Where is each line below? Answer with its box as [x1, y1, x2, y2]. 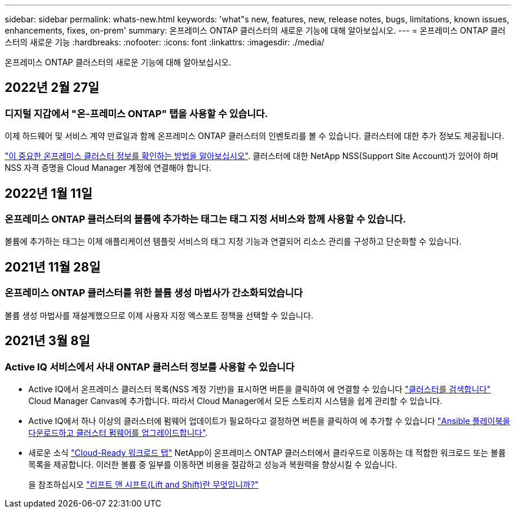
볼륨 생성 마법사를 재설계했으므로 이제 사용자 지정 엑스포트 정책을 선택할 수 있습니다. [5, 310, 313, 320]
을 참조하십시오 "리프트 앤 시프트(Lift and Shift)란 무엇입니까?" [28, 479, 259, 489]
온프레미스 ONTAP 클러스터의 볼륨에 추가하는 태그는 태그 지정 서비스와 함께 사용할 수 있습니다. [5, 213, 406, 226]
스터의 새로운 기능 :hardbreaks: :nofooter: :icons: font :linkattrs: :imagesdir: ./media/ [5, 37, 325, 47]
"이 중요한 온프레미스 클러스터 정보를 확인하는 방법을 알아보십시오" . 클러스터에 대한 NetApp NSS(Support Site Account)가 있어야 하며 [5, 151, 498, 161]
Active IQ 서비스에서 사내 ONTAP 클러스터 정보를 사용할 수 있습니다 [5, 360, 295, 373]
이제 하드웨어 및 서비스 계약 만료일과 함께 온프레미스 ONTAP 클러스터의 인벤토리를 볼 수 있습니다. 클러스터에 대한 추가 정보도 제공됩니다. [5, 131, 504, 141]
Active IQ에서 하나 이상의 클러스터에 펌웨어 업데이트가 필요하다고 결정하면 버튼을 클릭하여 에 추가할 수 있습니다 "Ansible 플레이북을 [28, 415, 511, 426]
